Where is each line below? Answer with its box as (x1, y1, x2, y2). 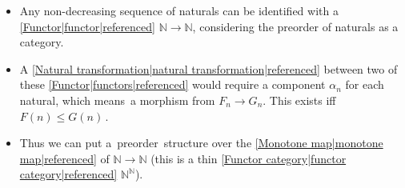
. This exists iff (263, 91, 336, 108)
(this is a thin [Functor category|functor (150, 150, 347, 166)
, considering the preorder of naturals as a (192, 18, 399, 34)
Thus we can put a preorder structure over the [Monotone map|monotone (19, 134, 383, 151)
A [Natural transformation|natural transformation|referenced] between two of (19, 60, 398, 77)
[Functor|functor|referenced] (19, 18, 155, 34)
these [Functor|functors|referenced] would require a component (19, 76, 326, 93)
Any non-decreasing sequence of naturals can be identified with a (19, 2, 339, 18)
